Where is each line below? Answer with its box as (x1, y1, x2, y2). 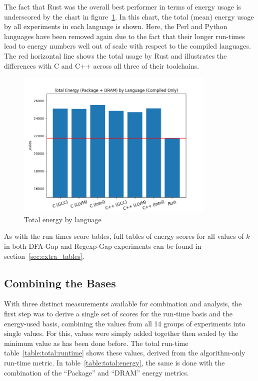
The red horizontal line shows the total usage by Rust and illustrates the (4, 50, 227, 61)
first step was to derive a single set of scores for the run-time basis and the (4, 308, 232, 318)
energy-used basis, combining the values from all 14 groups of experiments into (4, 318, 245, 328)
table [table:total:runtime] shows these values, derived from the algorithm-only (4, 347, 245, 358)
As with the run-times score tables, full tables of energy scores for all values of (4, 231, 244, 241)
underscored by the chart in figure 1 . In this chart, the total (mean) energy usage (4, 11, 254, 22)
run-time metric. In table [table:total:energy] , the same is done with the (4, 357, 225, 367)
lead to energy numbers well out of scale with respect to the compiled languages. (4, 41, 251, 51)
